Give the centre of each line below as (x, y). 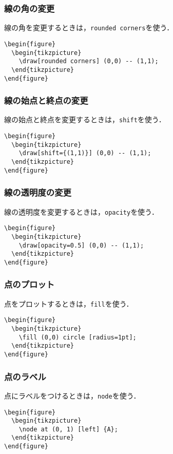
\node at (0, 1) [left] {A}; (68, 429)
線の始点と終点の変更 (46, 100)
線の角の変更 (30, 8)
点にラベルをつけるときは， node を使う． (72, 395)
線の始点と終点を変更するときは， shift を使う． (85, 119)
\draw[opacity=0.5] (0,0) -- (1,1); (81, 245)
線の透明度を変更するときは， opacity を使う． (82, 211)
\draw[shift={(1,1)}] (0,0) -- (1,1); (85, 153)
